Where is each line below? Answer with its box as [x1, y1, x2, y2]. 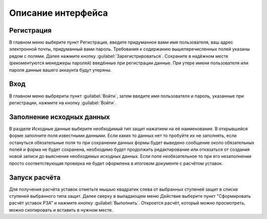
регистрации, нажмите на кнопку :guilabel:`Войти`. [9, 99, 116, 106]
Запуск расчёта [9, 173, 61, 181]
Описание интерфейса [9, 7, 108, 18]
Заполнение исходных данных [9, 113, 110, 121]
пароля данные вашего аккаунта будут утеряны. [9, 67, 112, 73]
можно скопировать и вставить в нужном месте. [9, 207, 113, 213]
